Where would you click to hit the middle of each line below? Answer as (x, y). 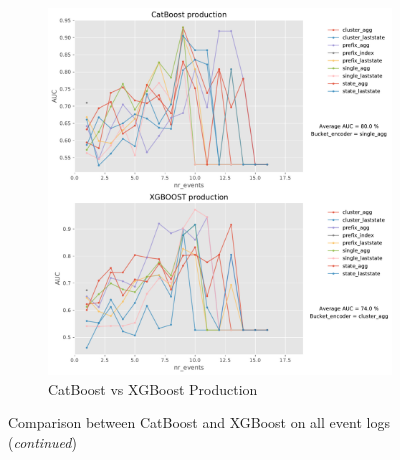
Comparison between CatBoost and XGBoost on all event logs (199, 422)
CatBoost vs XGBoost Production (153, 388)
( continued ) (42, 441)
